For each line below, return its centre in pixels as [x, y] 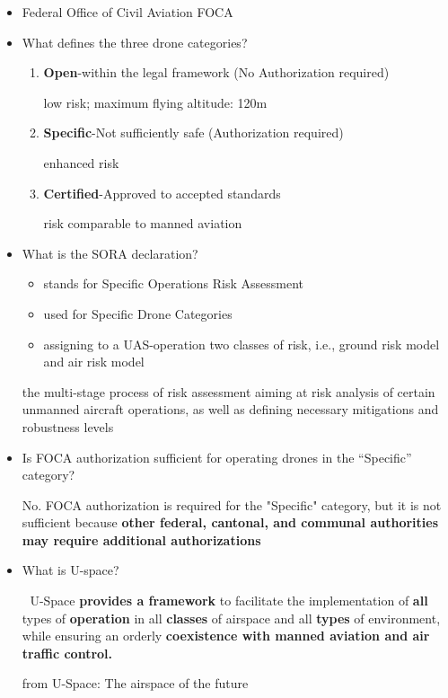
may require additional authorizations [141, 539]
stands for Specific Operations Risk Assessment [174, 283]
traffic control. [67, 653]
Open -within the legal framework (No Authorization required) [216, 72]
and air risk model [94, 362]
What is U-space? [70, 570]
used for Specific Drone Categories [138, 313]
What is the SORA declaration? [110, 253]
